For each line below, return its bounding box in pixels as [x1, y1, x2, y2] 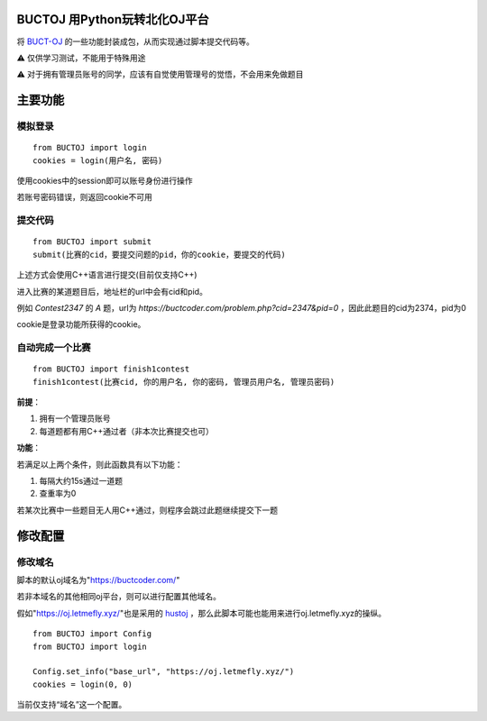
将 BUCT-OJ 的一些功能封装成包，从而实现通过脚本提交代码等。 [16, 36, 254, 47]
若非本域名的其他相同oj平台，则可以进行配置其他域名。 [16, 591, 221, 602]
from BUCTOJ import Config [32, 629, 152, 639]
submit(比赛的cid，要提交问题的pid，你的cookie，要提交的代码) [32, 249, 286, 260]
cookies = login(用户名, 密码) [32, 155, 163, 166]
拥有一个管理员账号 [39, 413, 111, 424]
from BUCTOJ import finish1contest [32, 364, 190, 374]
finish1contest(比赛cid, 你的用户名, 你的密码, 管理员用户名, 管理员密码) [32, 377, 335, 387]
